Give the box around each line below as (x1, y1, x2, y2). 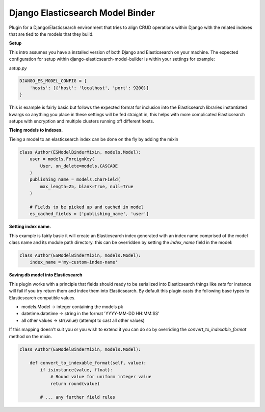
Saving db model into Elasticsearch (9, 272, 83, 278)
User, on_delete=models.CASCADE (40, 163, 118, 169)
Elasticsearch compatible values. (9, 294, 76, 301)
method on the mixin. (9, 333, 52, 339)
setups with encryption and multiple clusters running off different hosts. (9, 118, 154, 124)
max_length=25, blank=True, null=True (40, 184, 133, 189)
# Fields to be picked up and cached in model (29, 204, 144, 210)
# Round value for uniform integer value (50, 374, 152, 380)
